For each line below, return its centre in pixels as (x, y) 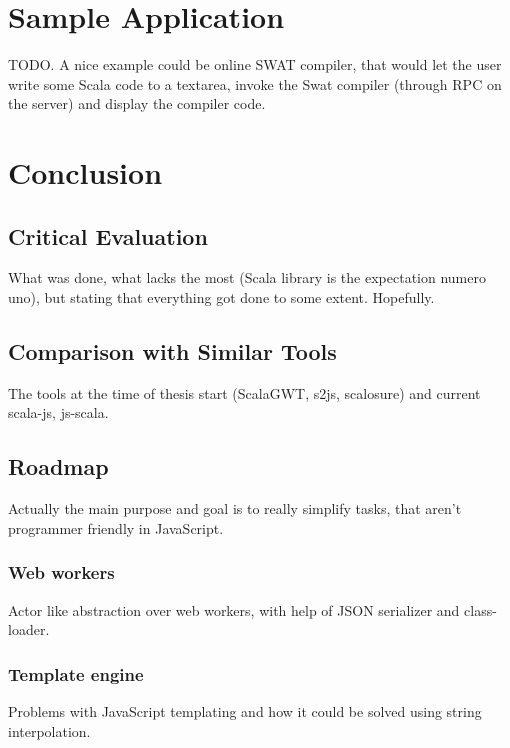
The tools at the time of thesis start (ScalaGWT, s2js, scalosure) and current (244, 392)
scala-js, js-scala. (58, 412)
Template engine (76, 673)
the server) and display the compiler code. (137, 103)
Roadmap (58, 466)
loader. (29, 629)
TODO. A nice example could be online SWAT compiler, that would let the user (255, 64)
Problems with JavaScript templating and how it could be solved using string (245, 711)
